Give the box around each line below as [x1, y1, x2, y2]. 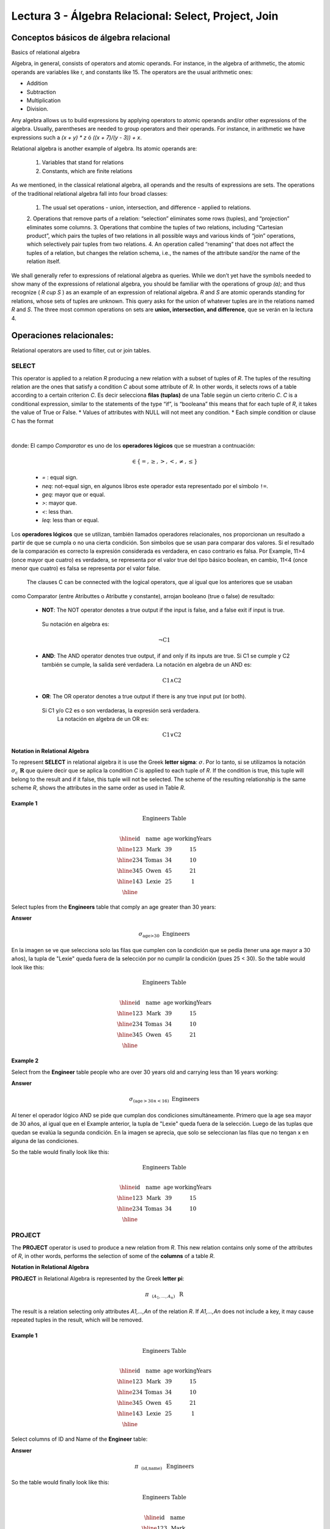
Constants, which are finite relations [42, 167, 133, 174]
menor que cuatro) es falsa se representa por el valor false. [11, 565, 161, 572]
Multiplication [26, 97, 61, 104]
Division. [26, 105, 49, 113]
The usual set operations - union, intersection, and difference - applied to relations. [42, 204, 252, 211]
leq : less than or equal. [42, 517, 100, 524]
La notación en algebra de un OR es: [57, 715, 149, 722]
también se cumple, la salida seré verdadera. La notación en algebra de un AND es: [42, 661, 252, 668]
